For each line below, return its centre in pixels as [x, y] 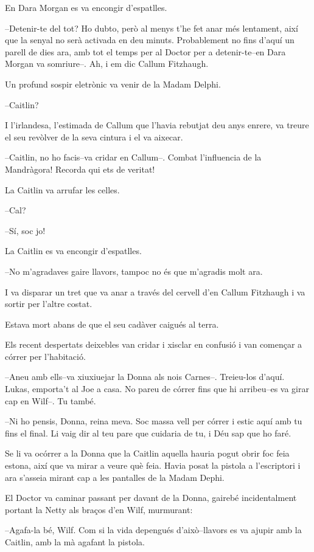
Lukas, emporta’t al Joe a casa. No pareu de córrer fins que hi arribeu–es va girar [157, 389]
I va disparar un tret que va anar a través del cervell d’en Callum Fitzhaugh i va [155, 292]
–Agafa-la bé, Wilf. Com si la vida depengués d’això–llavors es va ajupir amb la [153, 530]
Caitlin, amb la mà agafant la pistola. [75, 542]
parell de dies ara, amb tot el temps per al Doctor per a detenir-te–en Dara [145, 51]
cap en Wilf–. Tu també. [51, 400]
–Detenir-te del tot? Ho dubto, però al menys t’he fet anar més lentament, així [152, 28]
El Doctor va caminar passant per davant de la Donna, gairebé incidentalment [151, 498]
